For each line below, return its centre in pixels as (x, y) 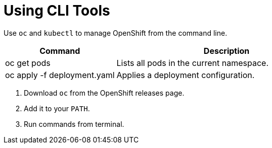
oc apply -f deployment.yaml (60, 75)
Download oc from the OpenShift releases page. (104, 93)
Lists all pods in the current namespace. (193, 63)
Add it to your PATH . (57, 108)
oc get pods (28, 63)
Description (226, 51)
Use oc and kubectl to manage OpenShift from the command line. (116, 33)
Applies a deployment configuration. (186, 75)
